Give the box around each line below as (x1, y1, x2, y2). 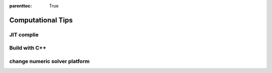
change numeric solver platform (9, 57, 90, 64)
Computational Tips (9, 15, 73, 24)
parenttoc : (9, 3, 32, 8)
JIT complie (9, 31, 39, 38)
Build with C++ (9, 44, 46, 51)
